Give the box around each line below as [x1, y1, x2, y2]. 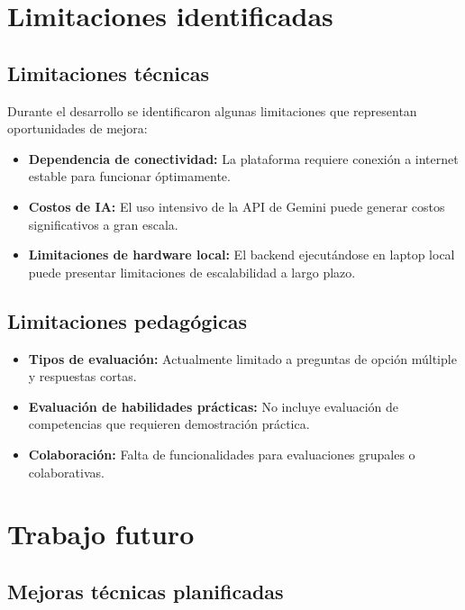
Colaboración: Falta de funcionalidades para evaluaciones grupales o [28, 444, 415, 463]
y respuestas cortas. [28, 367, 137, 386]
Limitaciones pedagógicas [7, 306, 247, 334]
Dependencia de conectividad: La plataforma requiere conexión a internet [28, 149, 459, 168]
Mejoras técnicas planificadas [7, 577, 284, 605]
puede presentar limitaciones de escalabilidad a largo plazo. [28, 262, 356, 281]
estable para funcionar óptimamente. [28, 167, 231, 186]
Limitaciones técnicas [7, 59, 210, 86]
